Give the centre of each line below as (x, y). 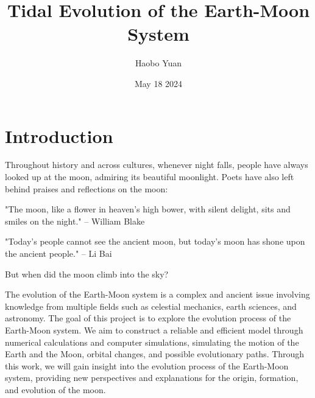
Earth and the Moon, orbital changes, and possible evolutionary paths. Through (155, 354)
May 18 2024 (158, 83)
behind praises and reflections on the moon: (87, 188)
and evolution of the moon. (55, 389)
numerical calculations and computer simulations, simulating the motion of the (152, 342)
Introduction (59, 135)
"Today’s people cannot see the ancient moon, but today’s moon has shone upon (155, 241)
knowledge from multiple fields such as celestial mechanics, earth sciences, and (151, 306)
